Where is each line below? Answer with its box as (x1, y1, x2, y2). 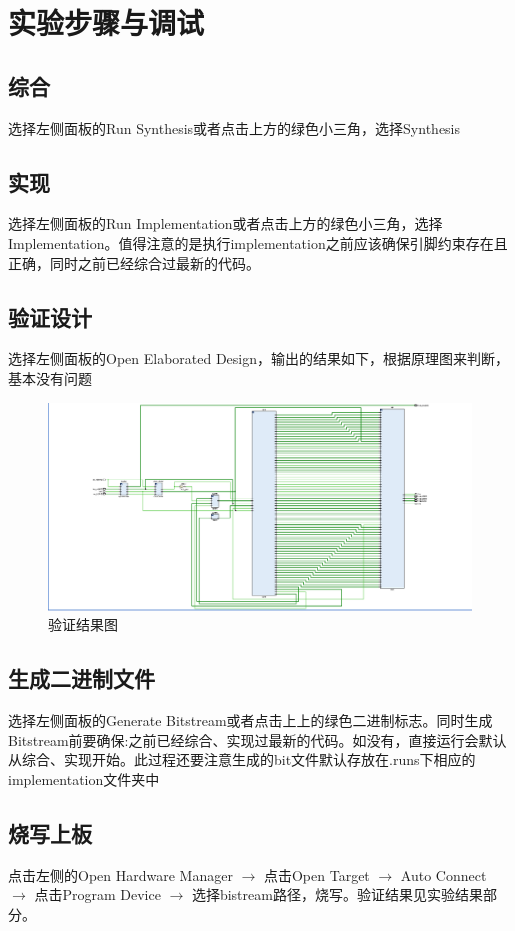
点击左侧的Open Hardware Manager (8, 864, 233, 885)
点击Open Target (263, 864, 370, 885)
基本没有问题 (8, 367, 92, 388)
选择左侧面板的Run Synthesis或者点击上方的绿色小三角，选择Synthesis (8, 117, 461, 138)
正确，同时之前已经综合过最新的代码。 (8, 252, 260, 273)
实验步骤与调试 (8, 2, 205, 43)
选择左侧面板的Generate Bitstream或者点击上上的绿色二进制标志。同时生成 (8, 710, 493, 731)
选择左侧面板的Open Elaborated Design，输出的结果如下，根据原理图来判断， (8, 348, 510, 369)
